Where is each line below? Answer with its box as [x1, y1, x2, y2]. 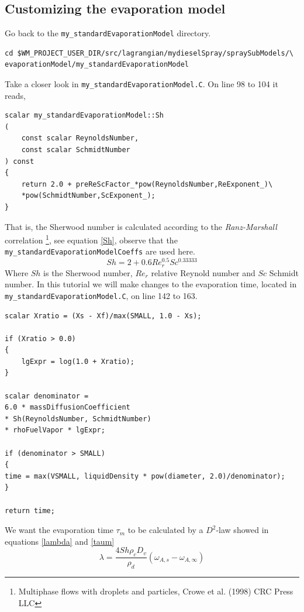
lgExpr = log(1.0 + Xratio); [21, 357, 134, 366]
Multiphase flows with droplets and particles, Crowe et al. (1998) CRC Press [18, 585, 293, 597]
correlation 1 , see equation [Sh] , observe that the [5, 232, 178, 246]
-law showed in [216, 524, 269, 536]
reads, [5, 89, 26, 101]
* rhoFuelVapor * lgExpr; [5, 426, 105, 435]
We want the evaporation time [5, 524, 113, 536]
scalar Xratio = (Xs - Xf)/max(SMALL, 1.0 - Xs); [5, 311, 202, 320]
